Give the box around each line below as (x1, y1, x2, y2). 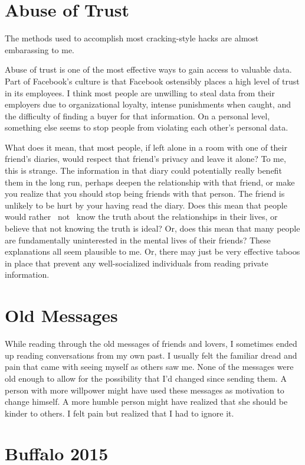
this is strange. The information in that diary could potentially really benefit (5, 164, 282, 177)
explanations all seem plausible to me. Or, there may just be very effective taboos (5, 245, 300, 258)
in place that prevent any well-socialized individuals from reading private (5, 256, 268, 269)
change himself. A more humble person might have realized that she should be (5, 395, 288, 408)
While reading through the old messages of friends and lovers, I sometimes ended (5, 337, 297, 350)
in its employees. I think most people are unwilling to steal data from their (5, 86, 275, 99)
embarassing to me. (5, 43, 75, 56)
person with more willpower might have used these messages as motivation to (5, 383, 284, 396)
